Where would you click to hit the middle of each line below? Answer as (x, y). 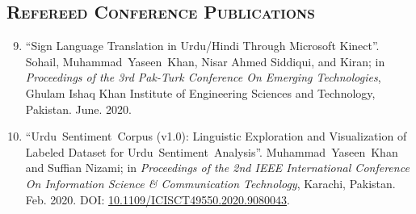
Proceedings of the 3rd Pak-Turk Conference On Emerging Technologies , (203, 77)
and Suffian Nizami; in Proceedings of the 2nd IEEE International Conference (217, 168)
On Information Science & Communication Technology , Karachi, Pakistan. (210, 183)
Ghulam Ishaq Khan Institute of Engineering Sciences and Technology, (200, 92)
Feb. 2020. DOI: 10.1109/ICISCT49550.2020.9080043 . (158, 199)
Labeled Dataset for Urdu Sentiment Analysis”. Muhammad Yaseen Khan (212, 151)
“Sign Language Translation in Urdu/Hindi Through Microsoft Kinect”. (202, 46)
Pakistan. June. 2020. (78, 109)
